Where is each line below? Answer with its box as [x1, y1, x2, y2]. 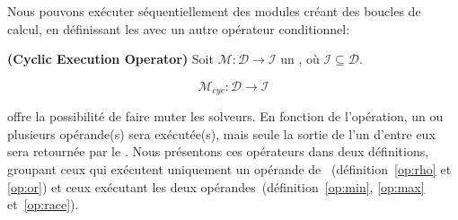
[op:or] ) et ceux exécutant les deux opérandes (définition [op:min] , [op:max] [7, 177, 425, 196]
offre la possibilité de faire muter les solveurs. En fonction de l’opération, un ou [7, 107, 444, 126]
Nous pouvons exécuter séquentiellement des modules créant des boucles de [7, 2, 421, 20]
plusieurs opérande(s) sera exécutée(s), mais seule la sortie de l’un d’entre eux [7, 124, 436, 143]
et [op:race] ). [7, 195, 79, 214]
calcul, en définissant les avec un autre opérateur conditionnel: [7, 19, 350, 38]
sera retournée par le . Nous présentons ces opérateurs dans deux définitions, [7, 142, 429, 161]
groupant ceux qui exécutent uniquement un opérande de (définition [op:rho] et [7, 160, 452, 179]
